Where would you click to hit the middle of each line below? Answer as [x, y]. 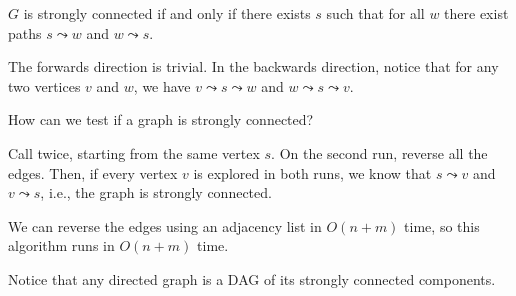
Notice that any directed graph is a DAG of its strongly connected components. [252, 278]
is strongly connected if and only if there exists [167, 13]
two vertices [44, 85]
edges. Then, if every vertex [93, 172]
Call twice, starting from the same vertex [134, 152]
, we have [162, 85]
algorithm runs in [61, 245]
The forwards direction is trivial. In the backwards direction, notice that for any [253, 66]
